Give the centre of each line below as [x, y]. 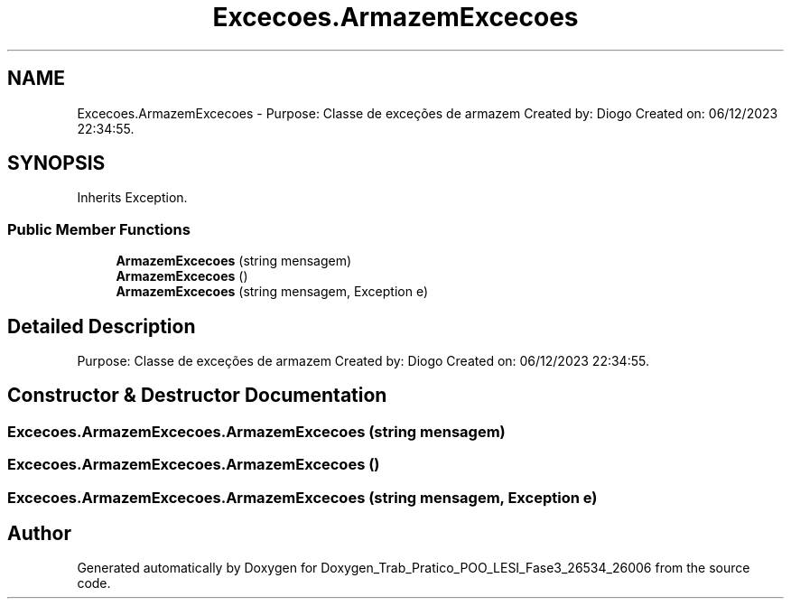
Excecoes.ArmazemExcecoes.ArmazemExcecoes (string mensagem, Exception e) [302, 497]
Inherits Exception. [132, 198]
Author [39, 534]
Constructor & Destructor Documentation [197, 396]
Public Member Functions [99, 229]
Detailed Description [102, 326]
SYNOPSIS [56, 163]
